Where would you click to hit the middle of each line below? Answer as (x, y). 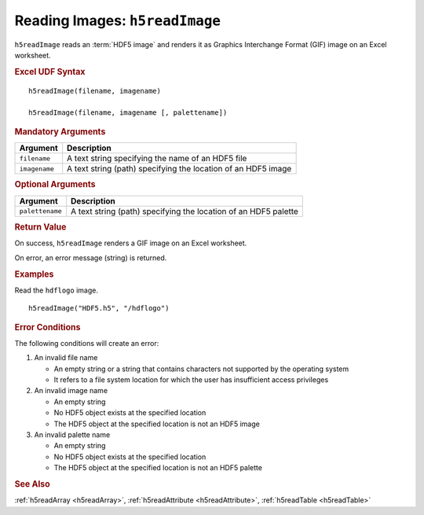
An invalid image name (71, 391)
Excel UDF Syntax (50, 72)
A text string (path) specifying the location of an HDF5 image (179, 169)
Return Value (40, 227)
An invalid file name (66, 358)
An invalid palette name (72, 434)
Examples (34, 274)
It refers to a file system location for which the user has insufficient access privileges (191, 380)
